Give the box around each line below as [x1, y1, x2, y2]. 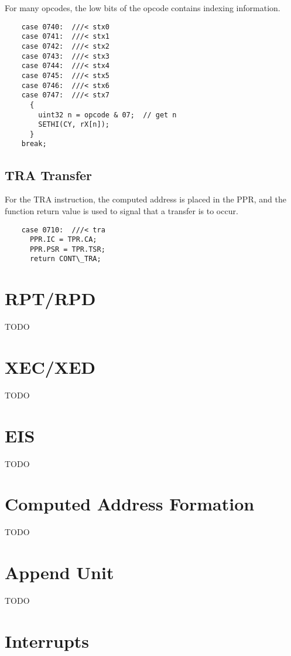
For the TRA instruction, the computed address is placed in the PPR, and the [5, 193, 286, 205]
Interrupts [5, 628, 90, 652]
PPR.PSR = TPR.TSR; [29, 245, 105, 253]
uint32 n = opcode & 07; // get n [38, 110, 177, 119]
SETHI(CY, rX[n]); [38, 120, 109, 129]
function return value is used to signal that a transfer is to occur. [5, 204, 238, 217]
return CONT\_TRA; [29, 255, 101, 263]
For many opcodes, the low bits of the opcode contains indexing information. [5, 2, 280, 13]
